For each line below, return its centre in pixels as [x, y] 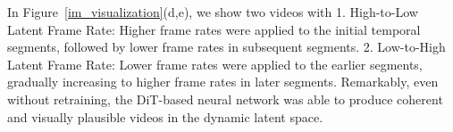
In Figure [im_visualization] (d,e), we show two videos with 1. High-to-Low [213, 12]
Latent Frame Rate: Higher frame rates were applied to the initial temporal [214, 29]
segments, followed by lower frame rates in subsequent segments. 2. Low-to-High [226, 47]
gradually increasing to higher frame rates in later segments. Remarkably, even [223, 82]
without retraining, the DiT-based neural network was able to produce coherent [225, 99]
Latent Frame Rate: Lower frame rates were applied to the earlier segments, [215, 64]
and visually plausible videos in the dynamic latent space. [165, 116]
